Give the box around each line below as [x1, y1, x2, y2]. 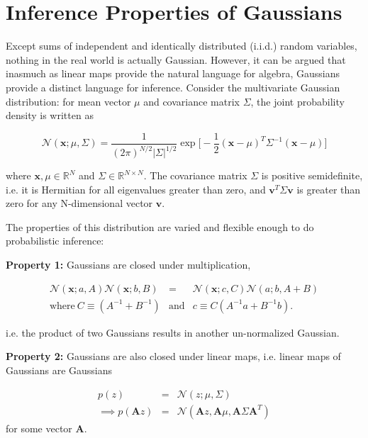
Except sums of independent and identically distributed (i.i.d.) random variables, [6, 38, 357, 53]
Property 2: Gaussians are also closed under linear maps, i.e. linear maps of [6, 349, 341, 364]
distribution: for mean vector [6, 94, 131, 108]
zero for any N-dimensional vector [6, 196, 153, 210]
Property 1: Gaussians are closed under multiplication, [6, 257, 251, 272]
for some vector [6, 420, 72, 435]
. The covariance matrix [143, 168, 247, 183]
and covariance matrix [143, 94, 240, 108]
